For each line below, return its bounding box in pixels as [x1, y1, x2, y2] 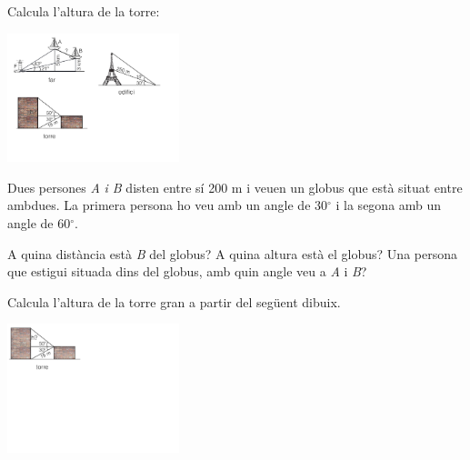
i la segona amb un [335, 195, 442, 215]
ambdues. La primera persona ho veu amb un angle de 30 [7, 195, 328, 215]
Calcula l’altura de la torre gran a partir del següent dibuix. [7, 292, 341, 311]
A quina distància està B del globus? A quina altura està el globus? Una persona [7, 244, 457, 263]
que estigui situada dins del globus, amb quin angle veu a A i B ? [7, 262, 367, 281]
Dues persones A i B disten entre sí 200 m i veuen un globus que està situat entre [7, 177, 463, 196]
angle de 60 [7, 213, 71, 232]
